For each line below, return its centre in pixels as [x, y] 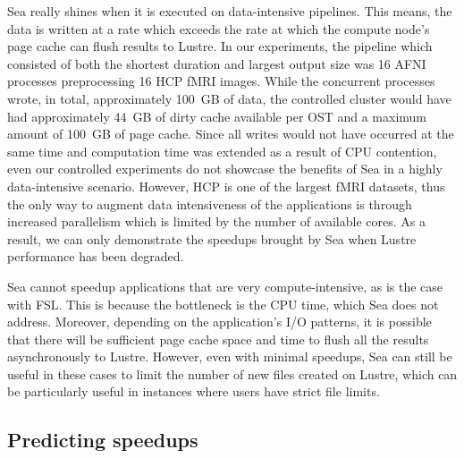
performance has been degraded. [96, 256]
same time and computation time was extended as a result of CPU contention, [222, 151]
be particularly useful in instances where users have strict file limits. [194, 391]
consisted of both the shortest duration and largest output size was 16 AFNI [217, 63]
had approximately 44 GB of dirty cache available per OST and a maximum [217, 116]
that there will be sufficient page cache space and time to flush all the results [218, 339]
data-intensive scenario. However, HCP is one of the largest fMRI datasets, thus [226, 186]
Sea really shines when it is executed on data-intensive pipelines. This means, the [230, 11]
